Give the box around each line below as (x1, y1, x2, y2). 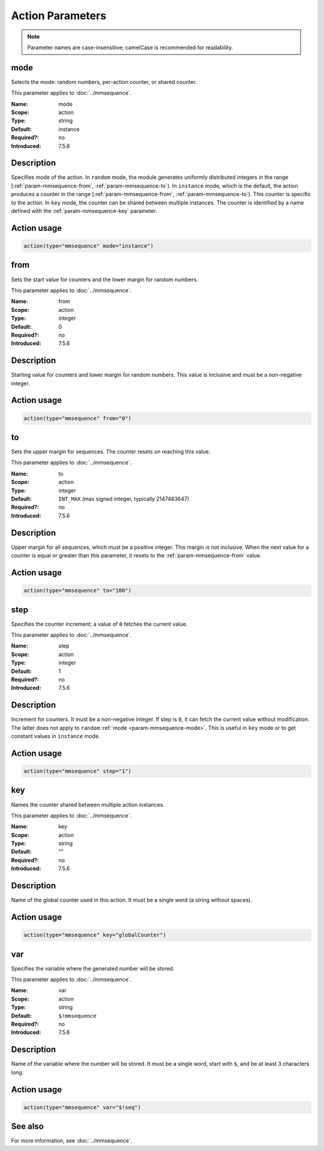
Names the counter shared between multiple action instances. (11, 801, 165, 808)
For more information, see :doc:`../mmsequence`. (11, 1137, 133, 1144)
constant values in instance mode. (11, 732, 100, 740)
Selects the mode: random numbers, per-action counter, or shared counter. (11, 78, 197, 85)
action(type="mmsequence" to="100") (23, 587, 132, 594)
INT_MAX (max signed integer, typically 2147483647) (58, 495, 190, 503)
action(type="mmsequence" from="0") (23, 414, 132, 422)
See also (11, 1122, 44, 1132)
